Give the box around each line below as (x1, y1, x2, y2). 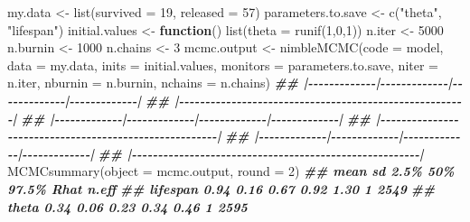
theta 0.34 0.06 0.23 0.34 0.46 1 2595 (7, 197, 248, 216)
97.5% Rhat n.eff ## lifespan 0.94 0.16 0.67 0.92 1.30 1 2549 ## (7, 179, 436, 198)
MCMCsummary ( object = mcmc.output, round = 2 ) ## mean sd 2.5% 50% (7, 162, 455, 180)
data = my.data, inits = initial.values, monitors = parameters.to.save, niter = (7, 55, 438, 74)
